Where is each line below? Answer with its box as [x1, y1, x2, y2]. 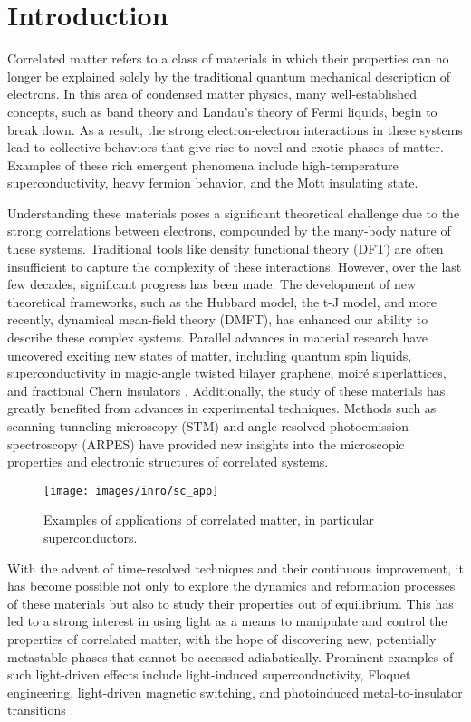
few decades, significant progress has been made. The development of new [7, 274, 417, 294]
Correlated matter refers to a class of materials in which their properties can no [7, 49, 449, 68]
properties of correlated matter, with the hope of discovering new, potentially [7, 630, 437, 648]
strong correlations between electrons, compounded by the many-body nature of [7, 221, 451, 240]
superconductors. [43, 528, 138, 547]
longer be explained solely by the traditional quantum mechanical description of [7, 66, 451, 85]
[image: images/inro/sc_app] [43, 484, 219, 497]
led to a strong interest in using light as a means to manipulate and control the [7, 611, 447, 631]
